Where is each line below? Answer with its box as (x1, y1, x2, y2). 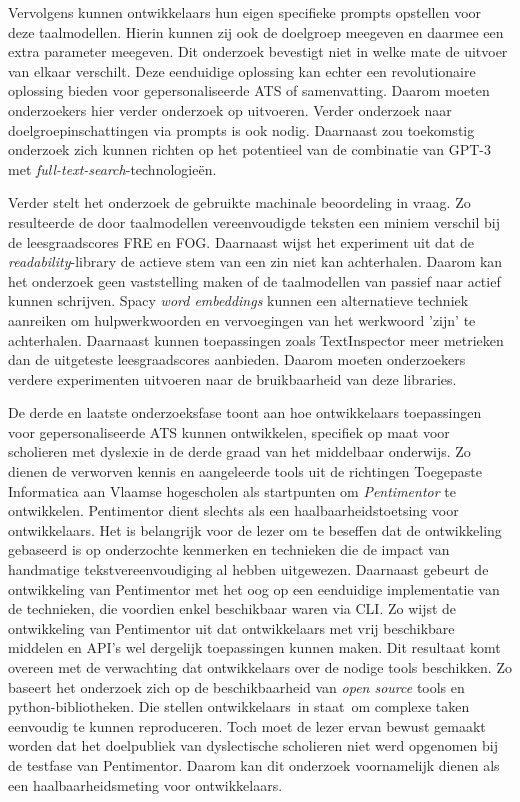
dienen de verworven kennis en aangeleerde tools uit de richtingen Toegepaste (8, 461, 483, 482)
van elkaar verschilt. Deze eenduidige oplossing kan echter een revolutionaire (8, 60, 476, 81)
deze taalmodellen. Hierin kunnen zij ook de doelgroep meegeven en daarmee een (8, 21, 504, 42)
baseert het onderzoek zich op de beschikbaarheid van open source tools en (8, 676, 465, 697)
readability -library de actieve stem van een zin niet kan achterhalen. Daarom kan (8, 251, 503, 272)
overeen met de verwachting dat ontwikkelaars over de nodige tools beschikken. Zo (8, 657, 512, 677)
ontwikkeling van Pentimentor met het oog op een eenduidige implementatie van (8, 578, 500, 599)
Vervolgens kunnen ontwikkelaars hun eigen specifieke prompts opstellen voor (8, 2, 482, 22)
